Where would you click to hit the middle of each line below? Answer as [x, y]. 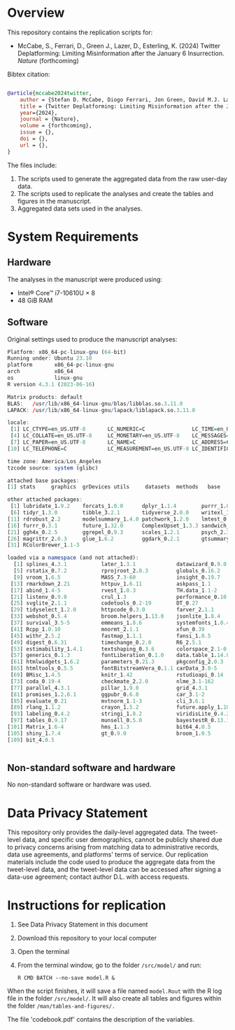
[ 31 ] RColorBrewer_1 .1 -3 [43, 545]
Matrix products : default [45, 397]
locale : [19, 423]
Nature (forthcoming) [48, 60]
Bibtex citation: [29, 74]
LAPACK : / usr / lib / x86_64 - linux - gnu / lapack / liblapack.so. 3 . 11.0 [101, 410]
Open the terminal [43, 952]
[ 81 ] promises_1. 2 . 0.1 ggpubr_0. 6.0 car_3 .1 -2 [107, 694]
